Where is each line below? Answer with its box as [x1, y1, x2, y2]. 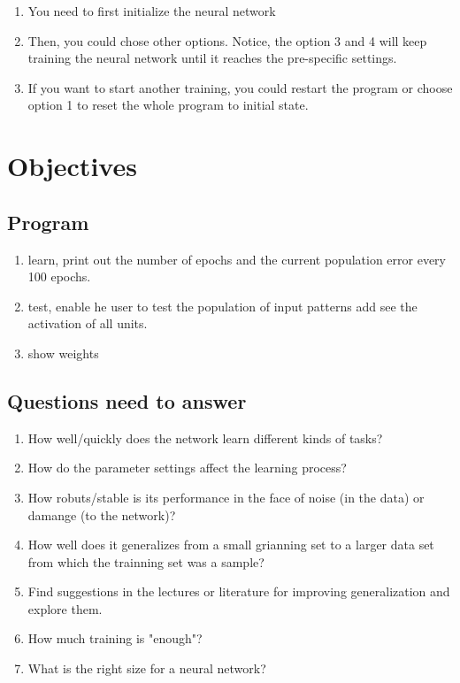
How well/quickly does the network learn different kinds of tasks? [27, 428, 383, 447]
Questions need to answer [7, 387, 247, 414]
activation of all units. [27, 314, 148, 333]
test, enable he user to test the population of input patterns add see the [27, 296, 418, 315]
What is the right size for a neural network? [27, 659, 266, 678]
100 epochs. [27, 267, 91, 286]
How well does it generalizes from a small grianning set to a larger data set [27, 535, 434, 554]
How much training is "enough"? [27, 629, 203, 648]
